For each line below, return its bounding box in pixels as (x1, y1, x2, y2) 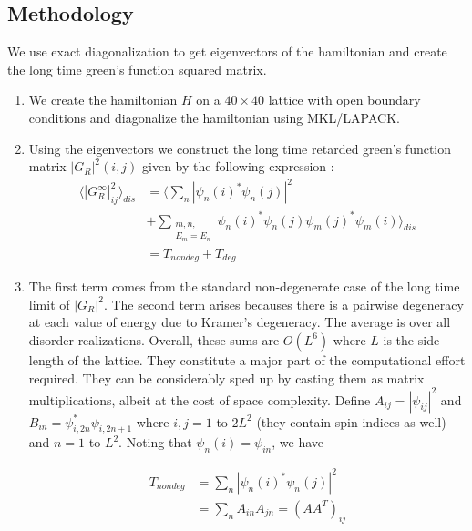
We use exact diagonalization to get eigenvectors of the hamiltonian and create (7, 42, 447, 61)
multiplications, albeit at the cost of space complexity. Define (28, 390, 371, 409)
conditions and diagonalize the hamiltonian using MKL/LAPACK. (28, 107, 400, 127)
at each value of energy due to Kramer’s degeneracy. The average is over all (28, 312, 451, 332)
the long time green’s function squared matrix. (7, 59, 267, 78)
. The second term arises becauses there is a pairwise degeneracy (103, 294, 464, 313)
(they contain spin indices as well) (256, 412, 446, 431)
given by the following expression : (142, 157, 334, 176)
